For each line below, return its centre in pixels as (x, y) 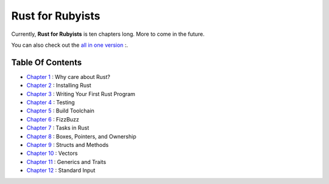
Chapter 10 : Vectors (52, 153)
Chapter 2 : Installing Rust (59, 86)
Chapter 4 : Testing (51, 103)
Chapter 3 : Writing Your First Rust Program (81, 94)
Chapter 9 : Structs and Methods (68, 145)
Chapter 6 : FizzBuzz (53, 119)
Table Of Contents (47, 62)
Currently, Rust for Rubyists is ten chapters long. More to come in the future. (108, 34)
